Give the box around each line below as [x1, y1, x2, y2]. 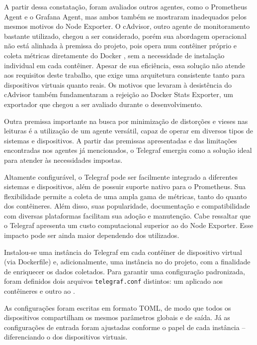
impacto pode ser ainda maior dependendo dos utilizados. [4, 230, 179, 240]
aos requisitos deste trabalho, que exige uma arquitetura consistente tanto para [4, 70, 245, 80]
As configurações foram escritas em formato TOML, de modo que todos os [4, 302, 231, 313]
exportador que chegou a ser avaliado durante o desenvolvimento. [4, 99, 203, 109]
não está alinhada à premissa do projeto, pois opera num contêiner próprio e [4, 40, 237, 51]
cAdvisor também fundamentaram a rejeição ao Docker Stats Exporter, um [4, 89, 233, 100]
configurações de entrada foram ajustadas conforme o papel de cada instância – [4, 322, 246, 332]
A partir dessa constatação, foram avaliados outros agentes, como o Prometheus [4, 1, 247, 11]
